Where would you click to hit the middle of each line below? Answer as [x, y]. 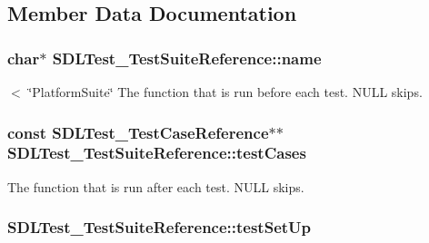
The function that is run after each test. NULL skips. [156, 186]
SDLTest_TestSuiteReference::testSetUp [160, 227]
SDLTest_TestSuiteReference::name [187, 58]
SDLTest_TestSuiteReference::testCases [157, 153]
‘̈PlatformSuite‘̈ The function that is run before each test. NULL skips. [225, 92]
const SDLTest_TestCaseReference [138, 132]
